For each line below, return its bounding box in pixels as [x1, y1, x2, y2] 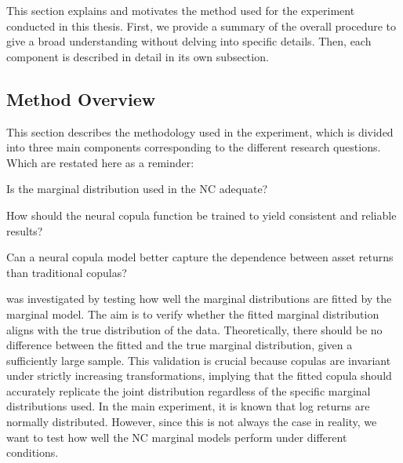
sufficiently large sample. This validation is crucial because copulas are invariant [6, 352, 391, 368]
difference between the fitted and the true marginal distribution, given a [6, 337, 353, 353]
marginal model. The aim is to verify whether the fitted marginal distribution [6, 305, 379, 322]
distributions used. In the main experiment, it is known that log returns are [6, 398, 370, 414]
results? [6, 222, 43, 239]
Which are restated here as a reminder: [6, 154, 194, 170]
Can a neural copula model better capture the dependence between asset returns [6, 249, 394, 265]
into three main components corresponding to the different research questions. [6, 139, 381, 155]
